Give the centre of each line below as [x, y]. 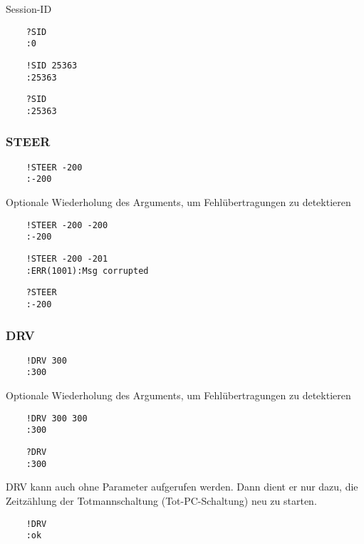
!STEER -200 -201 [67, 258]
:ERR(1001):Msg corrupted [87, 271]
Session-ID [29, 9]
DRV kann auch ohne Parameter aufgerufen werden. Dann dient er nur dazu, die [182, 487]
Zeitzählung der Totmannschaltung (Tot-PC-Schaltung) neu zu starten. [161, 500]
